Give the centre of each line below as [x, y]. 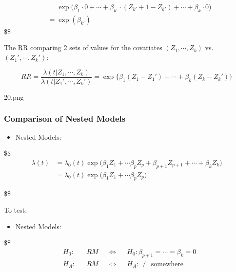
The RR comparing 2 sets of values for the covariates [83, 47]
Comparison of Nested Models [65, 118]
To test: [16, 209]
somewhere [167, 264]
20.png [14, 97]
